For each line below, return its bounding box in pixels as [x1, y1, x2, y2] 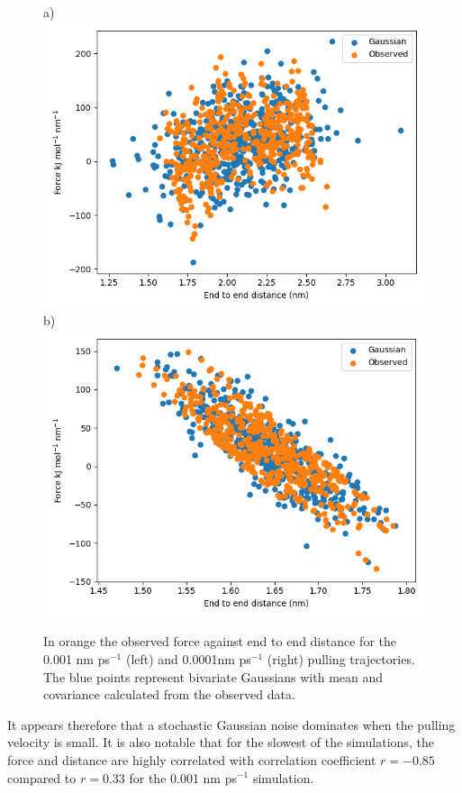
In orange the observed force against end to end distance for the [43, 632, 396, 651]
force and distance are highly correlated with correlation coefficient [7, 750, 376, 769]
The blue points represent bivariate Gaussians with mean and [43, 667, 384, 686]
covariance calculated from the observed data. [43, 685, 295, 704]
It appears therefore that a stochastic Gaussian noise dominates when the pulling [7, 715, 456, 734]
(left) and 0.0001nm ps [125, 649, 251, 668]
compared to [7, 768, 77, 787]
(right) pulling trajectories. [267, 649, 415, 668]
